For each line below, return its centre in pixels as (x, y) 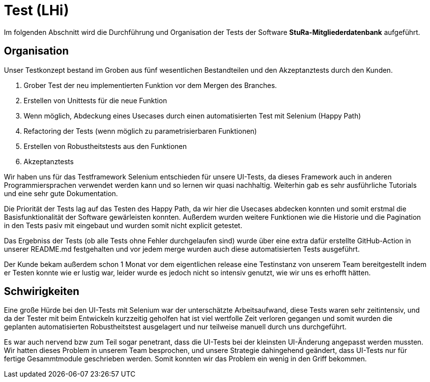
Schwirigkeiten (42, 292)
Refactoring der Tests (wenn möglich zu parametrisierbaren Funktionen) (140, 131)
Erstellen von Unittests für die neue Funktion (95, 100)
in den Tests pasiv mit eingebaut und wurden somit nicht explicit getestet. (123, 225)
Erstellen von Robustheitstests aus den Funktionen (105, 146)
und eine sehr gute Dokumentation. (61, 193)
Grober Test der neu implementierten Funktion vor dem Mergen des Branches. (150, 85)
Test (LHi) (37, 10)
